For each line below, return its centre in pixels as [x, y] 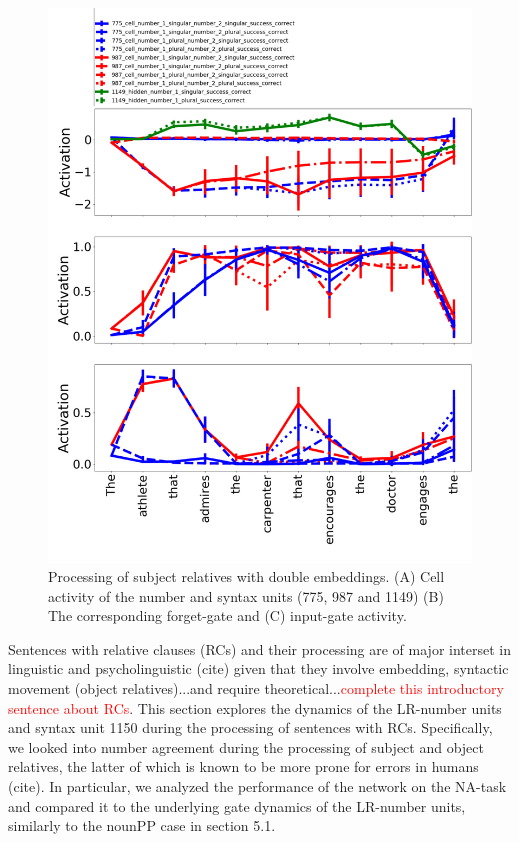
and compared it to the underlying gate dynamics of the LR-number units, [237, 805]
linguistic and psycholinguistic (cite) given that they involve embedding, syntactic [258, 668]
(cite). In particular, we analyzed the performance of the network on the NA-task [257, 786]
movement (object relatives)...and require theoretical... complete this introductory [256, 688]
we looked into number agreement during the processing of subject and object [246, 746]
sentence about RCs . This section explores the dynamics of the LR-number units [255, 707]
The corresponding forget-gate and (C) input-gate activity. [227, 615]
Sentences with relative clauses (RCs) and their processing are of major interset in [259, 648]
